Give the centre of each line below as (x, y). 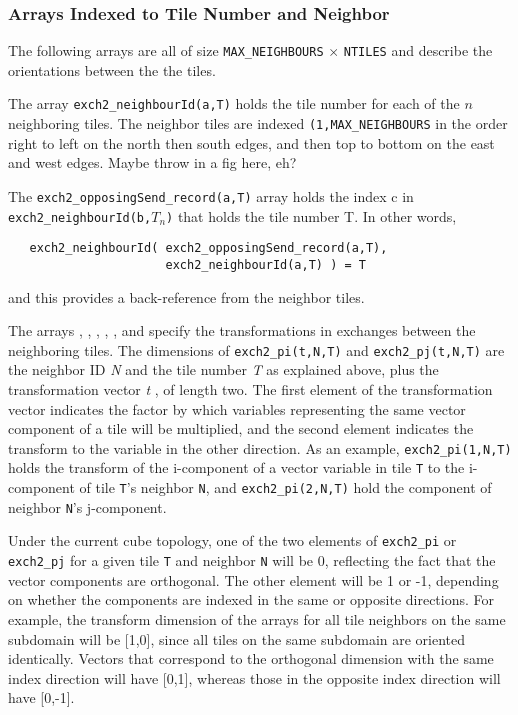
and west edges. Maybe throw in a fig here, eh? (152, 162)
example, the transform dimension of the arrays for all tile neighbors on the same (257, 618)
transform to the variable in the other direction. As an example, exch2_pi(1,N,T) (260, 447)
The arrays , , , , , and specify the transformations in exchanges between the (242, 330)
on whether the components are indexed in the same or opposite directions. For (251, 599)
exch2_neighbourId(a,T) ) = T (265, 264)
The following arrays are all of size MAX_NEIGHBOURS (166, 50)
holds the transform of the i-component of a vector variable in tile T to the (236, 467)
